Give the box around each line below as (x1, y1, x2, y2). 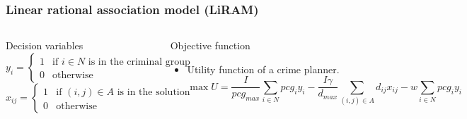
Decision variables (6, 38, 83, 53)
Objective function (170, 38, 250, 53)
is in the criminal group (88, 56, 190, 67)
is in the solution (117, 87, 190, 97)
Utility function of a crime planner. (187, 61, 340, 76)
